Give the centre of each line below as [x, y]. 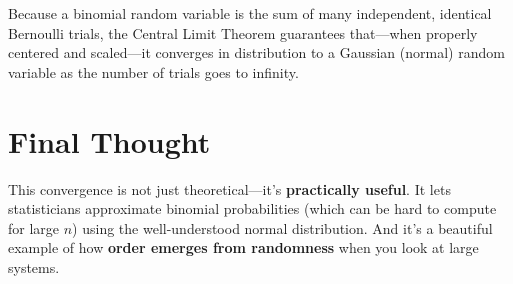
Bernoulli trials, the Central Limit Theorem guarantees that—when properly [243, 32]
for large [34, 227]
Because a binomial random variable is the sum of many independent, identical [250, 13]
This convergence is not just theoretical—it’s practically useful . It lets [229, 188]
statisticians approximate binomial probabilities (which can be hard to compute [252, 208]
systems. [34, 266]
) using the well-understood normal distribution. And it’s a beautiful [282, 227]
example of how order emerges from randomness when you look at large [243, 247]
